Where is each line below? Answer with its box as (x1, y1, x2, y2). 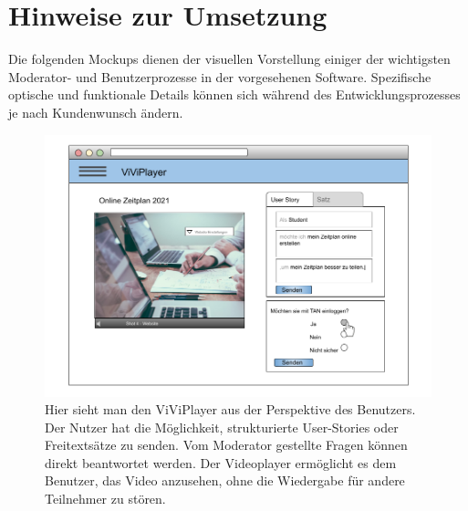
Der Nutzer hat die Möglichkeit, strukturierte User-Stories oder (45, 417, 399, 436)
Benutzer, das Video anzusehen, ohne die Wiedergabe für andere (45, 471, 405, 490)
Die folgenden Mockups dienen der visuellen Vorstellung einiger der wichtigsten (8, 49, 451, 68)
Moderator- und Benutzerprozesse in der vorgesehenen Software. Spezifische (8, 67, 432, 86)
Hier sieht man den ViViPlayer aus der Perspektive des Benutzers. (45, 400, 416, 419)
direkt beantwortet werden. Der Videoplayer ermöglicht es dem (45, 453, 397, 472)
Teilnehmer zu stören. (45, 489, 166, 508)
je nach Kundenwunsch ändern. (8, 102, 183, 121)
